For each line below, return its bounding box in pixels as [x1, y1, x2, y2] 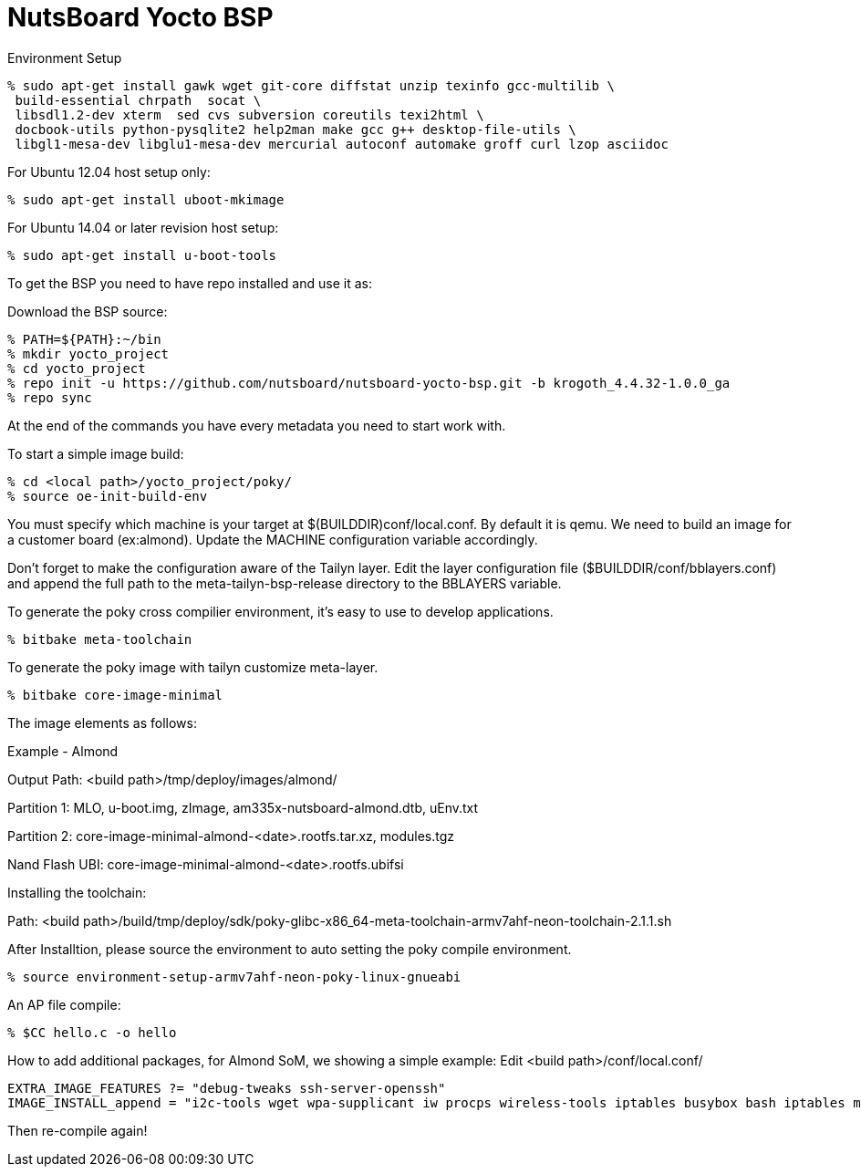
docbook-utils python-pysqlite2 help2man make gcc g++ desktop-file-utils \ [15, 121, 576, 137]
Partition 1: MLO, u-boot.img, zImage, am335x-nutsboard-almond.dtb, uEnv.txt [7, 799, 479, 816]
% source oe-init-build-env [7, 488, 208, 504]
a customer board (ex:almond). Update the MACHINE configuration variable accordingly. [7, 531, 538, 547]
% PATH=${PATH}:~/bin [7, 331, 161, 347]
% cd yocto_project [7, 360, 146, 376]
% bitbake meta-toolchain [7, 631, 192, 647]
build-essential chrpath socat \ [15, 92, 262, 108]
